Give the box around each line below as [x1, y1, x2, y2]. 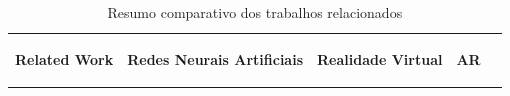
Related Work [15, 48, 114, 69]
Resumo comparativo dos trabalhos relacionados [107, 2, 403, 22]
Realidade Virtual [317, 48, 443, 69]
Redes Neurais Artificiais [127, 48, 303, 69]
